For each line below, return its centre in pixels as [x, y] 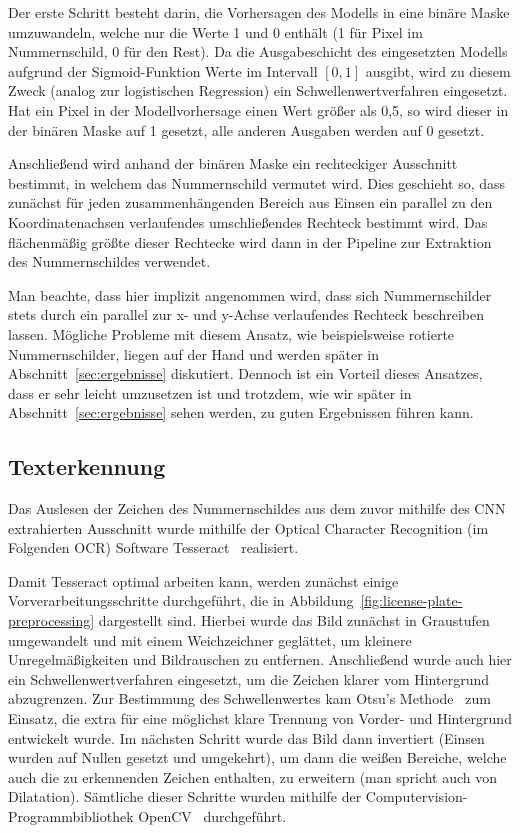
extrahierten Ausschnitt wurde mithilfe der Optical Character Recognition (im [248, 527]
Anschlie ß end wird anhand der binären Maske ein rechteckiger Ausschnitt [233, 163]
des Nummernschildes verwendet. [109, 261]
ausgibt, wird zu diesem [438, 70]
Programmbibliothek [71, 815]
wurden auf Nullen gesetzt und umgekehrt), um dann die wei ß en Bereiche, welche [257, 757]
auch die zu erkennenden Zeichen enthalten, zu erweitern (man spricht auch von [253, 776]
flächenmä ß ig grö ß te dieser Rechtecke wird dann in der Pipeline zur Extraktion [250, 241]
